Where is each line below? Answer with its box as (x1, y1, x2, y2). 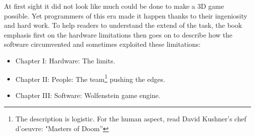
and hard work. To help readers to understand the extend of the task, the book (4, 20, 242, 30)
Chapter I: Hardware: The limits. (15, 55, 115, 65)
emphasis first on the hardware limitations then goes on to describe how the (4, 29, 232, 39)
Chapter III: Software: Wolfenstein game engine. (15, 90, 161, 100)
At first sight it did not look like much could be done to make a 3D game (4, 1, 224, 11)
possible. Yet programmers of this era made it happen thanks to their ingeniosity (4, 10, 248, 20)
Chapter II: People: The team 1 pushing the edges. (15, 72, 165, 84)
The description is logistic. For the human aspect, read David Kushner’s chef (15, 114, 247, 124)
